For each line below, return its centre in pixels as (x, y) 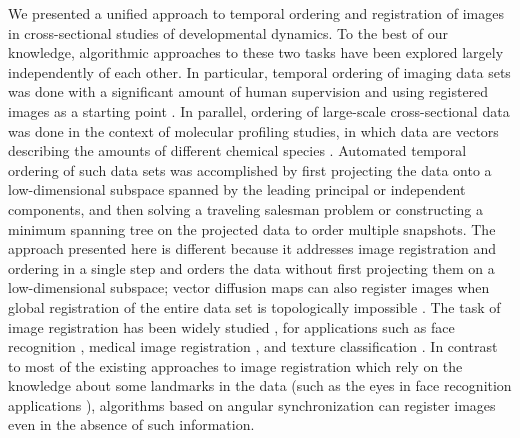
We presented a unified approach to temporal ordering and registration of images (256, 13)
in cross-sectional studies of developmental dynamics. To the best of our (228, 32)
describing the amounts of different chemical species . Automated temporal (237, 150)
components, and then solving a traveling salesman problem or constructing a (245, 208)
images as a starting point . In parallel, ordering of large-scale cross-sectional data (259, 110)
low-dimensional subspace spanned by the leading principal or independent (237, 189)
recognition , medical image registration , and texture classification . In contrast (253, 346)
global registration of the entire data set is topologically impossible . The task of (254, 306)
